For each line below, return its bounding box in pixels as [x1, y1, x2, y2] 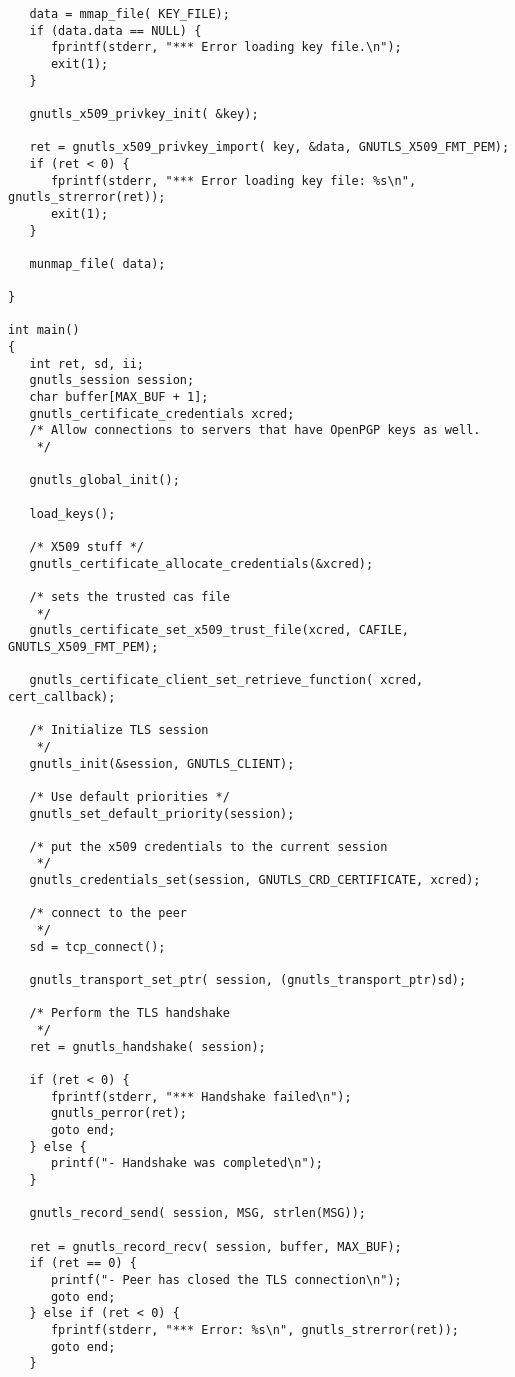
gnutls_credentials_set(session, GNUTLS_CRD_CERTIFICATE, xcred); [29, 873, 481, 888]
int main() [8, 323, 80, 338]
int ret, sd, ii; [29, 356, 145, 371]
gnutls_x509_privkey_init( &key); [29, 106, 259, 121]
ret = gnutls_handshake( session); [29, 1039, 266, 1054]
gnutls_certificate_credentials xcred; [29, 406, 295, 421]
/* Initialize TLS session [29, 723, 209, 738]
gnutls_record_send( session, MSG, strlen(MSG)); [29, 1206, 366, 1221]
